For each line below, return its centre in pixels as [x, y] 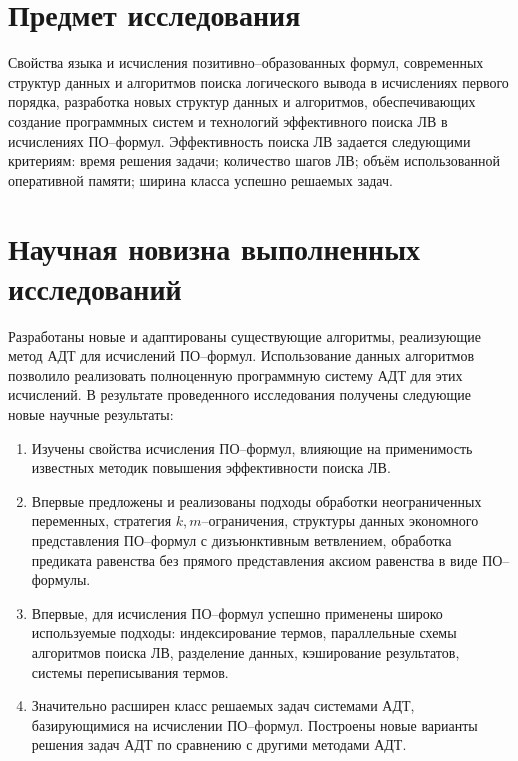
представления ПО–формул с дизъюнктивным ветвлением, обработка [241, 539]
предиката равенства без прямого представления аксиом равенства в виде [254, 559]
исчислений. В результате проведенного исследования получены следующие [239, 394]
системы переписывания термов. [130, 671]
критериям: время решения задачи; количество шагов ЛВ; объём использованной [254, 160]
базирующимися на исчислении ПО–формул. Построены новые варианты [254, 724]
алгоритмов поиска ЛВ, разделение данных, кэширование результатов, [245, 651]
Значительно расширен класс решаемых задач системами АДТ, [223, 705]
